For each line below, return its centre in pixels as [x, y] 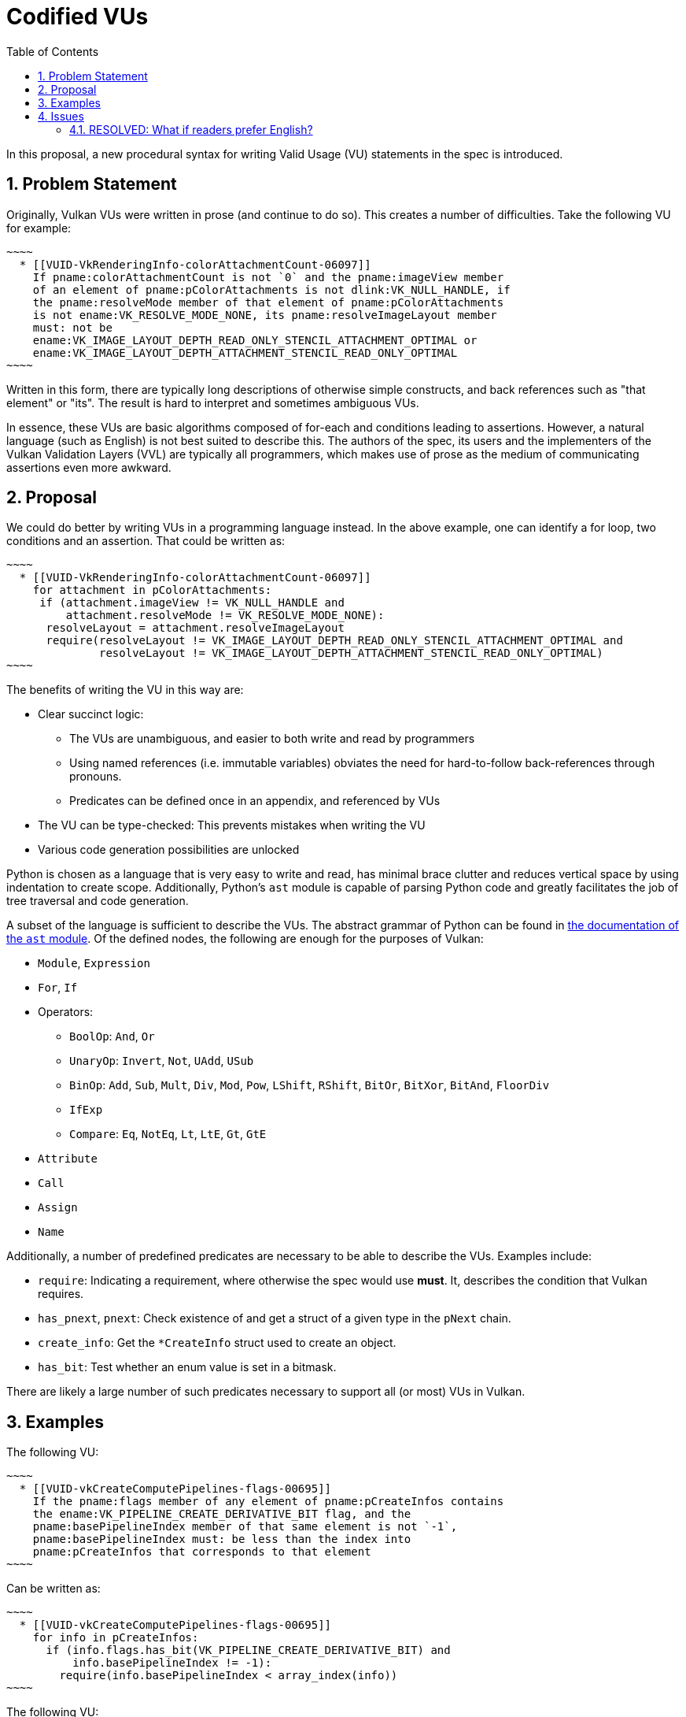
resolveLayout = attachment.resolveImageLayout [195, 628]
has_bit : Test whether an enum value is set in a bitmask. [187, 1367]
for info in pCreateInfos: [116, 1638]
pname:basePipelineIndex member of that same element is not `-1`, [245, 1527]
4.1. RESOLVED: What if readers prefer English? [191, 129]
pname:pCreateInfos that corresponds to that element [202, 1552]
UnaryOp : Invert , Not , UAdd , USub [162, 1061]
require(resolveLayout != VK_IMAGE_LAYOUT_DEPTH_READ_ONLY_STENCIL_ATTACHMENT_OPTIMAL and [334, 641]
